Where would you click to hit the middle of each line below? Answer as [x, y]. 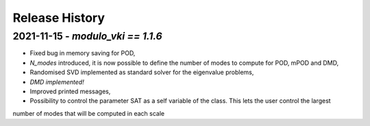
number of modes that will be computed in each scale [88, 113]
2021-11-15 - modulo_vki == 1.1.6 [87, 36]
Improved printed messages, [70, 91]
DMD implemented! [57, 82]
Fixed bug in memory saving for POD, [83, 53]
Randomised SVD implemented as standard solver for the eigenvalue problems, [142, 72]
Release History [59, 18]
